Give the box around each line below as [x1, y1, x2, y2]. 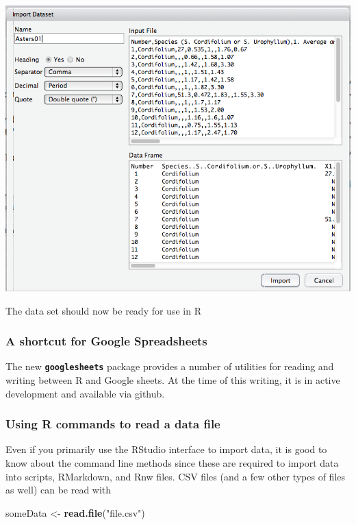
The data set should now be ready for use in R [5, 303, 201, 317]
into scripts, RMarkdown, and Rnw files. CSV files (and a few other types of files [5, 469, 346, 483]
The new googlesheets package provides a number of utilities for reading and [5, 359, 334, 374]
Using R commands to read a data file [5, 415, 220, 432]
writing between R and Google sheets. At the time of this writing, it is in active [5, 373, 340, 387]
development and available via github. [5, 386, 165, 400]
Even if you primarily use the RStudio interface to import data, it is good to [5, 442, 327, 456]
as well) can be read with [5, 483, 112, 497]
